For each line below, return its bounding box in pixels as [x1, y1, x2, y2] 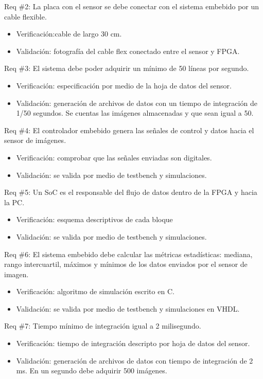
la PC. [4, 196, 25, 207]
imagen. [4, 268, 29, 279]
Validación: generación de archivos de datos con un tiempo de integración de [16, 97, 257, 108]
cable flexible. [4, 11, 47, 22]
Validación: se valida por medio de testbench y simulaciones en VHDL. [16, 303, 240, 314]
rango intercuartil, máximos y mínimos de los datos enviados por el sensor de [4, 259, 248, 269]
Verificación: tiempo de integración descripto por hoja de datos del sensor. [16, 338, 250, 349]
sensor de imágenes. [4, 135, 66, 146]
